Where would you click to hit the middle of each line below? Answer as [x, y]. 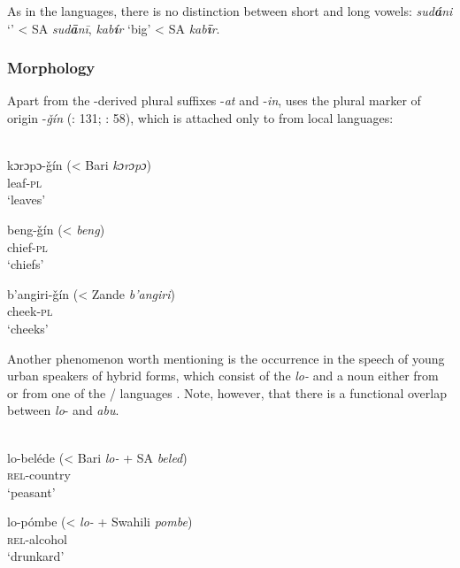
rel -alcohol [37, 538]
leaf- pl [25, 182]
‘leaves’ [27, 200]
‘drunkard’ [36, 556]
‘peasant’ [31, 491]
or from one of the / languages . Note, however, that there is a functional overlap [227, 392]
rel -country [39, 475]
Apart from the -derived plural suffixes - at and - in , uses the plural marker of [214, 100]
